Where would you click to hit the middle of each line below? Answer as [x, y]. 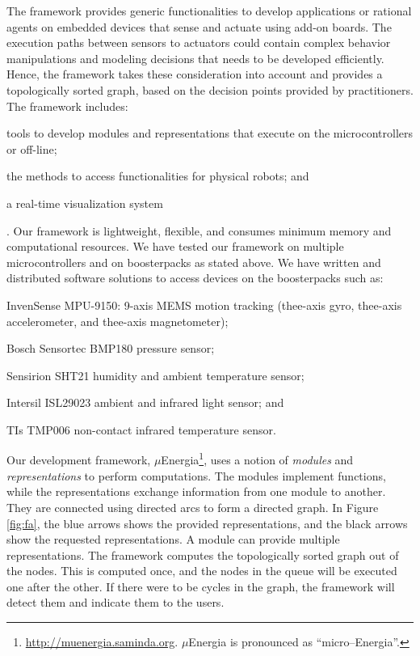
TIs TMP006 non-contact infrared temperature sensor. [141, 429]
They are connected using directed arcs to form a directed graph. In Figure [193, 507]
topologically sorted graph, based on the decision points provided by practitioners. [210, 89]
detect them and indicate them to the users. [115, 602]
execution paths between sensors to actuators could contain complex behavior [199, 42]
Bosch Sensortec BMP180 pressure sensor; [111, 348]
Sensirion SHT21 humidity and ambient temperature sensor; [155, 375]
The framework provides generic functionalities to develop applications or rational [209, 11]
